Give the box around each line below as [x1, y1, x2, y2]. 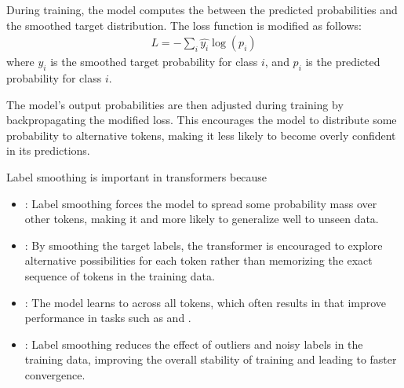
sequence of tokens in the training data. [24, 267, 215, 284]
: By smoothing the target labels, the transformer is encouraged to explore [24, 236, 383, 253]
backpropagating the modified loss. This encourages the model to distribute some [6, 112, 397, 128]
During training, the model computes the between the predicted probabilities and [6, 2, 398, 17]
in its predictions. [6, 142, 90, 159]
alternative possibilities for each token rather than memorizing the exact [24, 252, 373, 269]
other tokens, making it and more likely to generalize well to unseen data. [24, 210, 379, 227]
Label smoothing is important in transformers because [6, 168, 268, 185]
